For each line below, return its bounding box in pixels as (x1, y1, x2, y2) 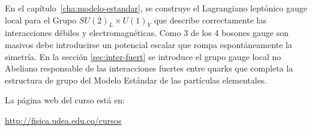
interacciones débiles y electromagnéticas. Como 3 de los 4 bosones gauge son (5, 26, 289, 39)
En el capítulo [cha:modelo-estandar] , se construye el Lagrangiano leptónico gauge (5, 2, 307, 14)
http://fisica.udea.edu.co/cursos (5, 114, 122, 126)
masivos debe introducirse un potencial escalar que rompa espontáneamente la (5, 38, 292, 50)
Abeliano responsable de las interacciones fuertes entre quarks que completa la (5, 62, 293, 75)
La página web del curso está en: (5, 94, 125, 106)
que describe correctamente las (154, 13, 266, 26)
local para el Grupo (5, 13, 77, 26)
